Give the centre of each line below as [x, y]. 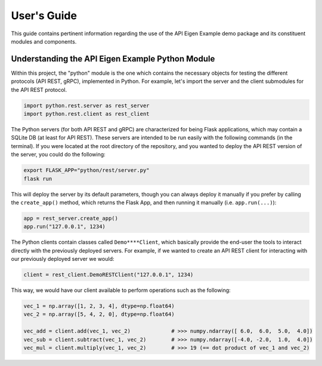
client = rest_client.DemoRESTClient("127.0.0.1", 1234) [109, 275]
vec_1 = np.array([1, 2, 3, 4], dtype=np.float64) [99, 306]
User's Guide [44, 16]
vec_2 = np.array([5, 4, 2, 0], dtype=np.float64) [99, 314]
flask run [38, 179]
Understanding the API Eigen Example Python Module [113, 59]
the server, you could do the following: [58, 155]
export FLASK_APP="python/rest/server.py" [86, 170]
